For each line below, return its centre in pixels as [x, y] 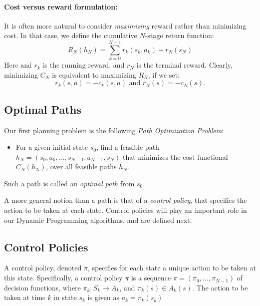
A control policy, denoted [43, 268]
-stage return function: [180, 35]
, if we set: [164, 74]
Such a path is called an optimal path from [69, 183]
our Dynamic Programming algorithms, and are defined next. [98, 220]
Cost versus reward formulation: [61, 6]
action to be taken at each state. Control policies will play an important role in [125, 210]
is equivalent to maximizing [94, 74]
